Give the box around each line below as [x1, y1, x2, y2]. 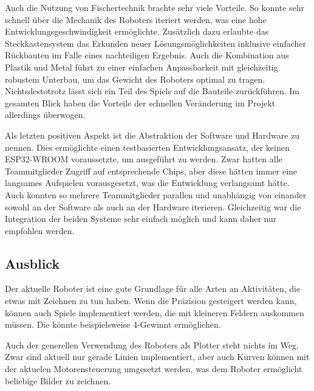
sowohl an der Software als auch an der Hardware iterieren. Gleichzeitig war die [5, 200, 301, 213]
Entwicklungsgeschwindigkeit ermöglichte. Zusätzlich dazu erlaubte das [5, 25, 269, 38]
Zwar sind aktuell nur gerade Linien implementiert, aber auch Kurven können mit [5, 350, 310, 363]
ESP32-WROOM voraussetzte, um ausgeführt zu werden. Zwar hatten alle [5, 153, 282, 165]
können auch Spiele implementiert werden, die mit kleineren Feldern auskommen [5, 306, 304, 319]
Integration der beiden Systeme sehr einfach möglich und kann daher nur [5, 212, 277, 225]
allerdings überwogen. [5, 108, 86, 121]
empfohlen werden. [5, 224, 75, 237]
